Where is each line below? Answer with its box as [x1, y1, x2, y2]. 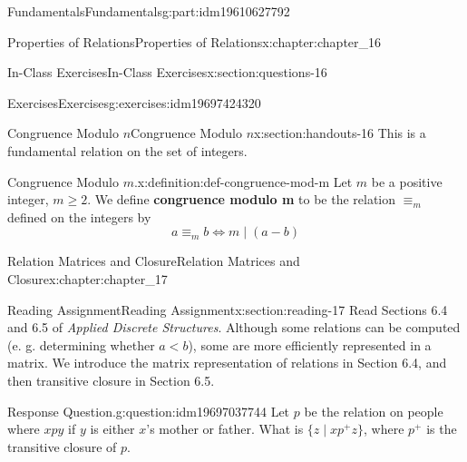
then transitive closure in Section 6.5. [7, 370, 215, 389]
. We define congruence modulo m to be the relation [87, 190, 396, 209]
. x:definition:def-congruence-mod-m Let [133, 172, 353, 191]
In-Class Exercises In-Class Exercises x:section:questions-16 [7, 63, 327, 82]
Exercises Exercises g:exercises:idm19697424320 [7, 93, 261, 112]
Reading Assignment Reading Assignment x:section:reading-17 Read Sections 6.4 [7, 300, 448, 319]
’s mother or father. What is [146, 419, 304, 438]
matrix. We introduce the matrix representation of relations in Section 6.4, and [7, 353, 447, 372]
